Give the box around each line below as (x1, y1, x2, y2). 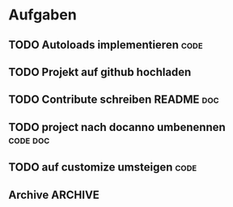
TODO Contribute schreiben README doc (8, 93, 220, 107)
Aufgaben (8, 6, 77, 24)
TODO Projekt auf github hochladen (8, 65, 192, 78)
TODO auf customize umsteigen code (8, 160, 197, 175)
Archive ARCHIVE (8, 188, 100, 201)
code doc (8, 133, 50, 146)
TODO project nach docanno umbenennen (8, 120, 227, 134)
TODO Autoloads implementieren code (8, 38, 204, 52)
